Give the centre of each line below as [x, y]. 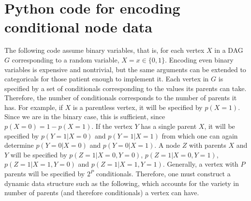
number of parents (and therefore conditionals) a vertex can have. [102, 193]
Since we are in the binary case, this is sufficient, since [85, 116]
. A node [167, 145]
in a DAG [229, 50]
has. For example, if [34, 107]
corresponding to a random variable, [66, 59]
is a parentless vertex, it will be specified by [138, 107]
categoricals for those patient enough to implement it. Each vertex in [107, 79]
